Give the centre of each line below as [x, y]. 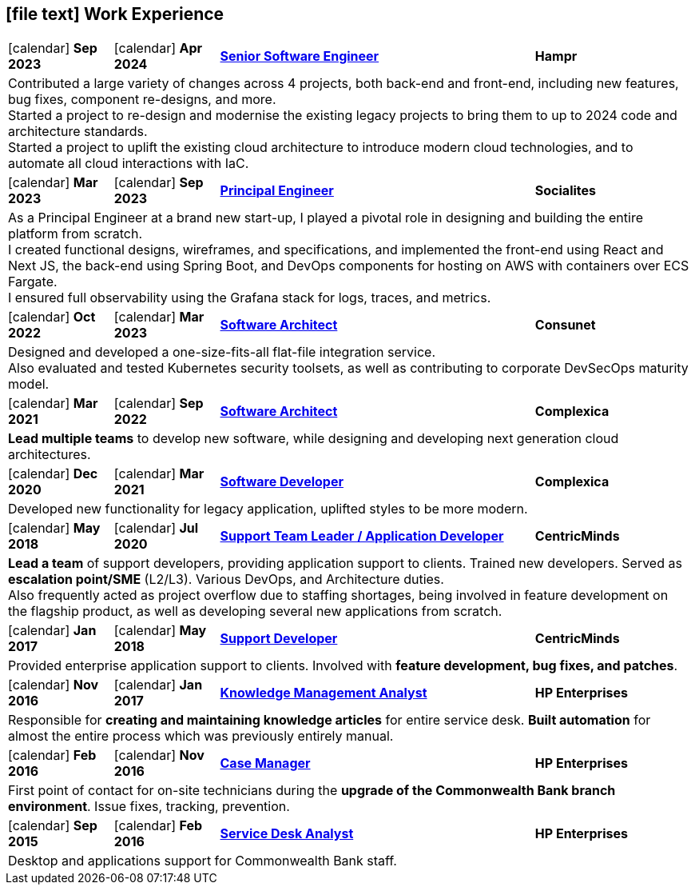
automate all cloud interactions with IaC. [129, 164]
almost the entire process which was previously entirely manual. [201, 736]
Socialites [566, 191]
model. [29, 384]
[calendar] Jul [156, 528]
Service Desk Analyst [287, 834]
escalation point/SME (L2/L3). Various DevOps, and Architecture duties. [226, 579]
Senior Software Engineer [300, 56]
